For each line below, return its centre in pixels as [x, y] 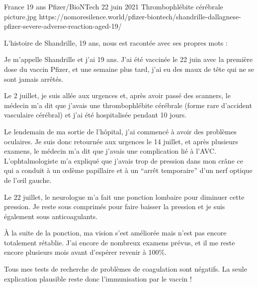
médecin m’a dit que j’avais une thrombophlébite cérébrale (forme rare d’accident [128, 105]
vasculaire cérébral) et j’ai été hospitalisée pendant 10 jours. [95, 115]
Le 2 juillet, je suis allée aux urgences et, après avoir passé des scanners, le [117, 95]
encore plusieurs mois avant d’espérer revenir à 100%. [86, 252]
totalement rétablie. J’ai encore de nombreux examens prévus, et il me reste [120, 242]
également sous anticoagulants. [51, 216]
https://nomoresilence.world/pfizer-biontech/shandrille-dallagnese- [140, 16]
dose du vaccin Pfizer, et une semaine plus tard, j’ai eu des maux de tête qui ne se [129, 69]
